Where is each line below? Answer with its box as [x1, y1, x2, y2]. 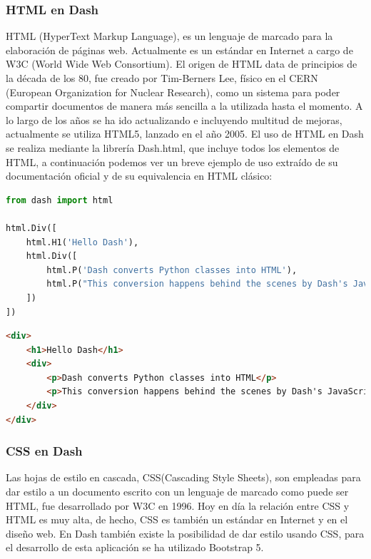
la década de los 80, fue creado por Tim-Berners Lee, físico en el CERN [6, 71, 318, 85]
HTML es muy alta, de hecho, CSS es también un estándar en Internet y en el [6, 512, 348, 527]
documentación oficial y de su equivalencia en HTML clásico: [6, 168, 273, 183]
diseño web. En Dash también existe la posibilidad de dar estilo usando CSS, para [6, 525, 365, 540]
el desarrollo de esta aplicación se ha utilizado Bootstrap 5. [6, 540, 264, 555]
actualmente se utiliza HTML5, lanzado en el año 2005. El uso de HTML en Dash [6, 126, 364, 141]
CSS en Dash [6, 442, 83, 460]
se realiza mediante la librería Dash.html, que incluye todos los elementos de [6, 140, 340, 155]
